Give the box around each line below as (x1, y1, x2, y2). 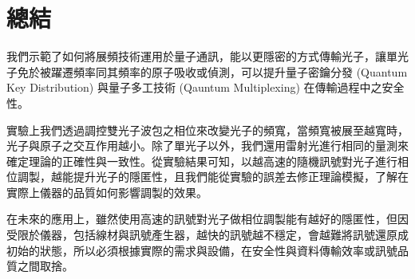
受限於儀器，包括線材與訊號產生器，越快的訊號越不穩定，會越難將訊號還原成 (6, 226, 409, 243)
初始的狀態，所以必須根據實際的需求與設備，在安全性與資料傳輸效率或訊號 (6, 242, 397, 258)
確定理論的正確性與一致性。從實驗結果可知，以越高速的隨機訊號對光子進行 (6, 152, 397, 169)
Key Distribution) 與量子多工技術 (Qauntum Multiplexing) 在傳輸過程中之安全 (6, 79, 405, 96)
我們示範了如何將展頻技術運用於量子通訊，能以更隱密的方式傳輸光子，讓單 (6, 48, 397, 65)
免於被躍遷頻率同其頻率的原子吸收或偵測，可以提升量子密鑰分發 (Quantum (17, 63, 408, 80)
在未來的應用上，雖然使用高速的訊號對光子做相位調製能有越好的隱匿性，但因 (6, 210, 409, 227)
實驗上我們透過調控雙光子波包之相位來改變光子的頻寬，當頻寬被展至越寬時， (6, 121, 409, 138)
